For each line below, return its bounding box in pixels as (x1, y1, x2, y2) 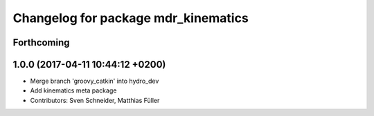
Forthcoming (12, 37, 70, 48)
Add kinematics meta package (30, 86, 117, 95)
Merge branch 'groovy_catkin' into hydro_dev (30, 77, 159, 86)
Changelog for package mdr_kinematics (12, 10, 249, 26)
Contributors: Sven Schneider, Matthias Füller (30, 96, 160, 104)
